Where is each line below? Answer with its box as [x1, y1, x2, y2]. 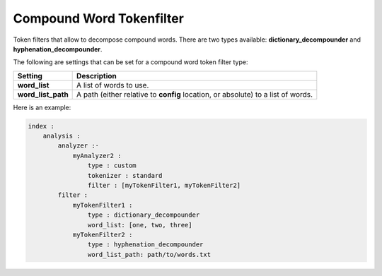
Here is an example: [13, 103, 71, 112]
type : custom [87, 162, 137, 169]
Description [76, 71, 117, 80]
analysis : [42, 132, 81, 140]
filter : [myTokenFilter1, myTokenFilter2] [87, 181, 241, 190]
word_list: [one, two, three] [87, 221, 192, 229]
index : [28, 122, 54, 130]
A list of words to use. [76, 80, 149, 90]
